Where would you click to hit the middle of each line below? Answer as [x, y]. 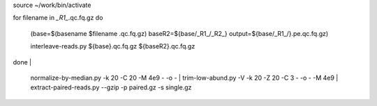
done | [22, 62]
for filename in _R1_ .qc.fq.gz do [58, 18]
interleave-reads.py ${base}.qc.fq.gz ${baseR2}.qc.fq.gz [113, 46]
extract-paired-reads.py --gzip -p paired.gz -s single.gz [111, 87]
